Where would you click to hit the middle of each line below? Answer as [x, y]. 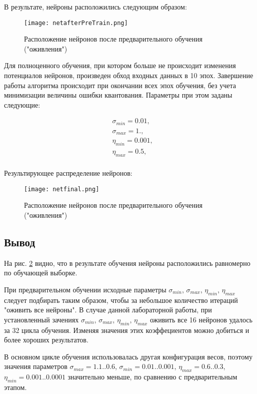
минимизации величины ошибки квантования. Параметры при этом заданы [118, 95]
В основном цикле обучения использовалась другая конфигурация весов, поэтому [128, 356]
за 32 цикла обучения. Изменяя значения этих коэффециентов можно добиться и [127, 330]
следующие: [22, 104]
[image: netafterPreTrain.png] [76, 23]
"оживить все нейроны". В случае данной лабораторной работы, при [108, 310]
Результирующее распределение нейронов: [68, 173]
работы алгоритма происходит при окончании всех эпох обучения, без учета [120, 85]
